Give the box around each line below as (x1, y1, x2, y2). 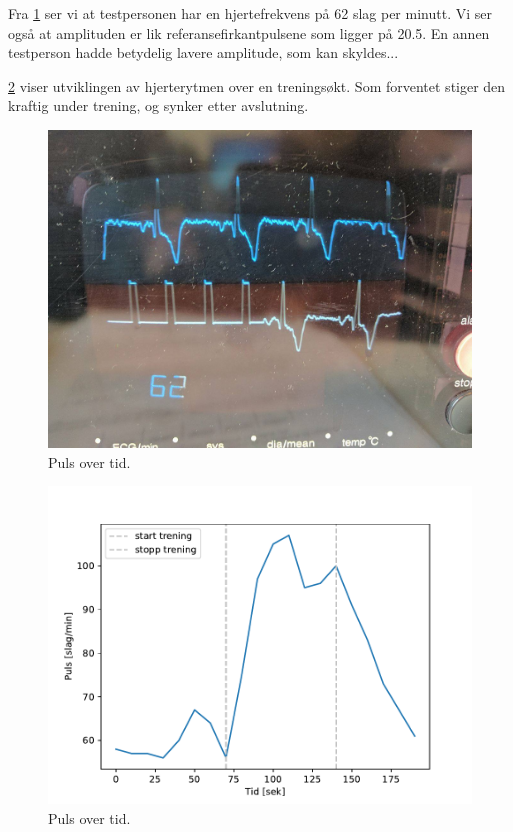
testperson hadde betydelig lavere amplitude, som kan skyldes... (8, 42, 399, 63)
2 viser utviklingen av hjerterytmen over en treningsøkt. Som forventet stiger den (8, 75, 506, 96)
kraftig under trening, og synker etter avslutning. (8, 95, 309, 116)
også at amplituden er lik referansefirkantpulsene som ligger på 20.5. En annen (8, 22, 490, 43)
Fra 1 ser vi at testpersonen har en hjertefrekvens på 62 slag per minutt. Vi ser (8, 3, 492, 23)
